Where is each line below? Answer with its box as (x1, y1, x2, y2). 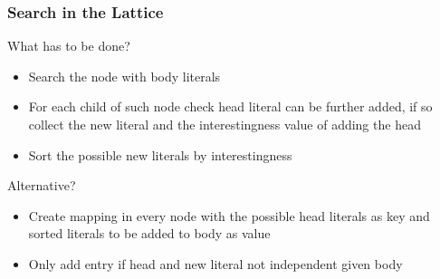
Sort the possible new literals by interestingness (28, 145, 292, 164)
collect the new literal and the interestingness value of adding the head (28, 115, 421, 133)
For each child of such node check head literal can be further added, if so (28, 97, 433, 116)
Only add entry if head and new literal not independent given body (28, 254, 403, 273)
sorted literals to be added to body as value (28, 224, 271, 243)
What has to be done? (7, 36, 130, 55)
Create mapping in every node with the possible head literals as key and (28, 206, 430, 225)
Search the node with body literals (28, 66, 221, 85)
